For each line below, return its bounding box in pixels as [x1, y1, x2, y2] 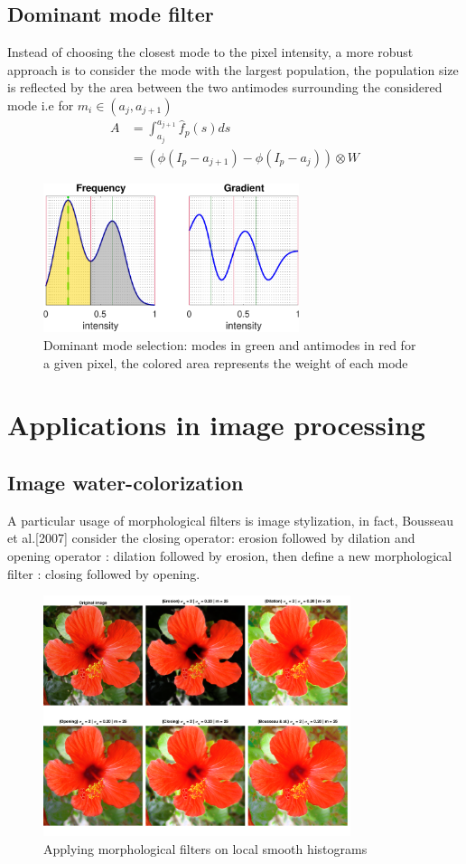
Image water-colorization [7, 469, 244, 497]
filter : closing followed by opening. [7, 564, 200, 583]
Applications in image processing [7, 406, 425, 443]
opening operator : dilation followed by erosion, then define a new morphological [7, 546, 452, 565]
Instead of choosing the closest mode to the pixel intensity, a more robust [7, 43, 414, 62]
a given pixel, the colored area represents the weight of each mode [43, 353, 408, 372]
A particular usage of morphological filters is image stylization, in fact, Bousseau [7, 510, 453, 529]
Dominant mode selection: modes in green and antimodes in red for [43, 336, 416, 355]
